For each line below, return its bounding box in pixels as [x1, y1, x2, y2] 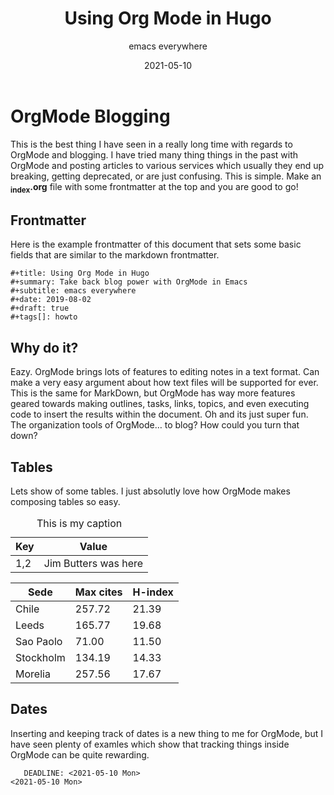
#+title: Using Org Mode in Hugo [10, 268, 150, 279]
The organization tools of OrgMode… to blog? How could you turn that [10, 419, 300, 431]
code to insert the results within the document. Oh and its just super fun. [10, 408, 309, 421]
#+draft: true [10, 303, 70, 314]
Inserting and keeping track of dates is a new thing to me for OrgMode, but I [10, 727, 323, 739]
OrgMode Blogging [10, 105, 171, 127]
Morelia [15, 667, 51, 681]
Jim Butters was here [43, 556, 144, 570]
